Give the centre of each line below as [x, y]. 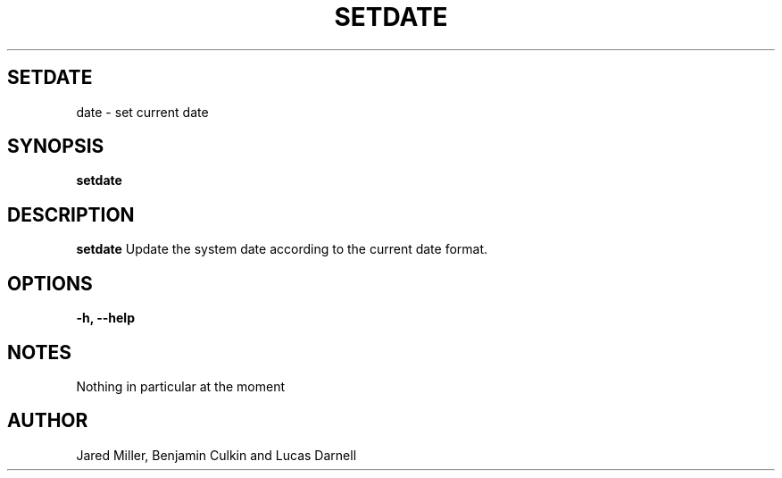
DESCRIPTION [71, 214]
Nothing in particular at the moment [181, 386]
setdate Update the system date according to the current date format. [282, 249]
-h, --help [105, 318]
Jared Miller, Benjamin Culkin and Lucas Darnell [216, 455]
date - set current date [142, 112]
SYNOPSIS [56, 147]
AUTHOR [48, 421]
